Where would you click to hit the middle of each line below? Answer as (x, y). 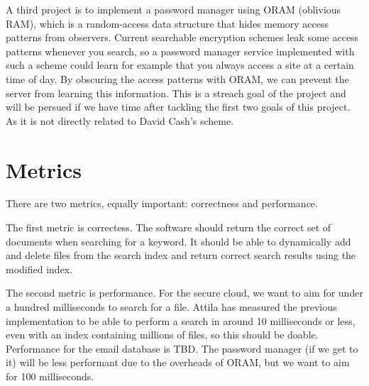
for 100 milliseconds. (50, 376)
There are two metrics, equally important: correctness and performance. (162, 203)
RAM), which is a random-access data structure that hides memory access (167, 23)
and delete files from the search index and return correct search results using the (181, 255)
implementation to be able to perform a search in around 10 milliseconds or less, (181, 320)
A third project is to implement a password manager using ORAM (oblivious (174, 9)
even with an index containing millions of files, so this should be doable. (162, 335)
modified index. (39, 269)
